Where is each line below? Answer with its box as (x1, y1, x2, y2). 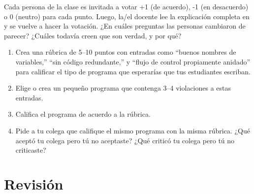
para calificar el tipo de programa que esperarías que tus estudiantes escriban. (15, 66, 251, 76)
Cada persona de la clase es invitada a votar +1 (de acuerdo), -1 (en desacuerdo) (4, 1, 249, 11)
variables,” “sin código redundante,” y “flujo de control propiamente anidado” (15, 56, 251, 66)
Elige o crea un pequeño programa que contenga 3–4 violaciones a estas (15, 83, 231, 93)
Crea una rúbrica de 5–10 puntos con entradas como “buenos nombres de (15, 47, 236, 57)
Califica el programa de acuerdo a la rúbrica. (15, 109, 151, 119)
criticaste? (15, 145, 46, 155)
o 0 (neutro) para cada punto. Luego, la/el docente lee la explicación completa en (4, 11, 250, 21)
